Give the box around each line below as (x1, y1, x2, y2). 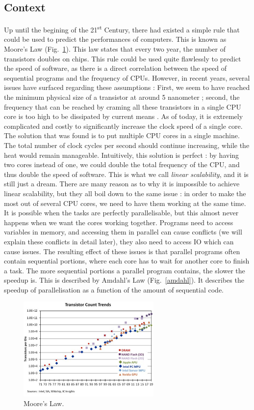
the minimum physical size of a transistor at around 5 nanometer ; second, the (4, 92, 240, 102)
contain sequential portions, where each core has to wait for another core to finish (4, 256, 250, 266)
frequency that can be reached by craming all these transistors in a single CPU (4, 101, 241, 112)
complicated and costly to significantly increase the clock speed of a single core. (4, 120, 243, 131)
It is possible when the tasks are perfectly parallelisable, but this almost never (4, 207, 239, 218)
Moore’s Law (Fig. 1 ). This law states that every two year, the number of (4, 44, 226, 54)
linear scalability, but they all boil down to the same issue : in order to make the (4, 188, 246, 198)
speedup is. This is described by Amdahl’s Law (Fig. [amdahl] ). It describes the (4, 275, 244, 285)
